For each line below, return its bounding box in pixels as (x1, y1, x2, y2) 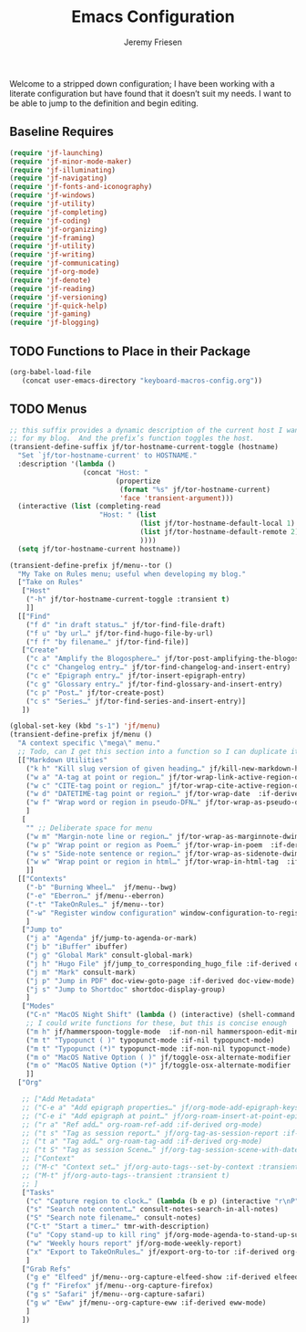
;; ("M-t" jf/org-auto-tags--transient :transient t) (21, 1170, 230, 1180)
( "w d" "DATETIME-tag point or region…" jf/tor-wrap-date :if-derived (25, 790, 303, 799)
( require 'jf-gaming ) (9, 309, 92, 319)
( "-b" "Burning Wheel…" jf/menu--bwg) (25, 883, 178, 892)
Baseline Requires (9, 124, 114, 140)
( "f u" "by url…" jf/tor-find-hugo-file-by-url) (25, 628, 214, 638)
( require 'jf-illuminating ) (9, 165, 117, 174)
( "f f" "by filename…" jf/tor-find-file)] (25, 637, 189, 646)
